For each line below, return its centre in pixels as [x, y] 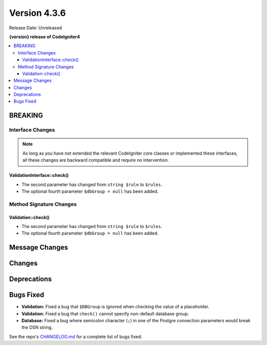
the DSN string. [37, 328]
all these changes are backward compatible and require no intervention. [96, 160]
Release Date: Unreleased [36, 28]
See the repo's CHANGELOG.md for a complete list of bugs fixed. [76, 337]
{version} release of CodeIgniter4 [44, 37]
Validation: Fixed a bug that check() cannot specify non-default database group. [105, 314]
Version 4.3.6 [38, 13]
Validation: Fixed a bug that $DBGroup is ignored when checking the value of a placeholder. [115, 307]
